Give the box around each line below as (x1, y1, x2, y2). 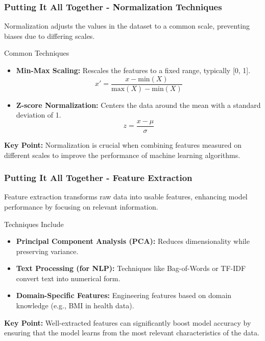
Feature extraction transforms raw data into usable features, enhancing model (4, 191, 248, 202)
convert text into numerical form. (16, 272, 121, 283)
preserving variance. (16, 245, 79, 256)
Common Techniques (4, 48, 69, 58)
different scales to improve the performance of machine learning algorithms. (4, 149, 240, 160)
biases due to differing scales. (4, 30, 95, 41)
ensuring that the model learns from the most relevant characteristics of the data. (4, 327, 259, 338)
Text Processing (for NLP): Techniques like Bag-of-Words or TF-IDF (16, 263, 246, 274)
